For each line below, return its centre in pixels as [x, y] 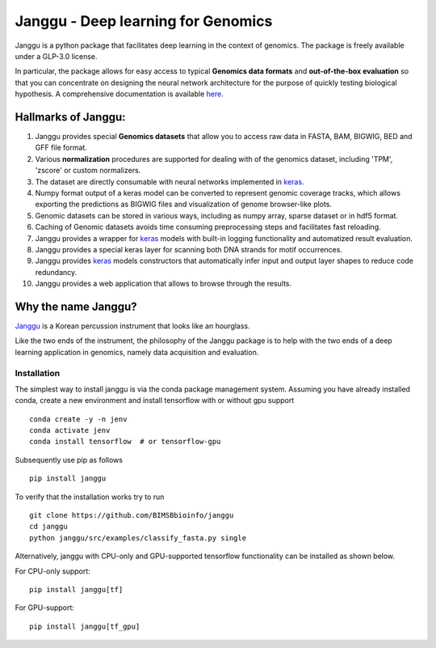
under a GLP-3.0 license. [56, 56]
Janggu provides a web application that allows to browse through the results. [163, 284]
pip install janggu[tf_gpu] [85, 626]
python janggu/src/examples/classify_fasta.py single [138, 538]
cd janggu [48, 527]
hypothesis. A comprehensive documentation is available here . [119, 94]
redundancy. [56, 272]
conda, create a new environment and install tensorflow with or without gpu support [155, 400]
